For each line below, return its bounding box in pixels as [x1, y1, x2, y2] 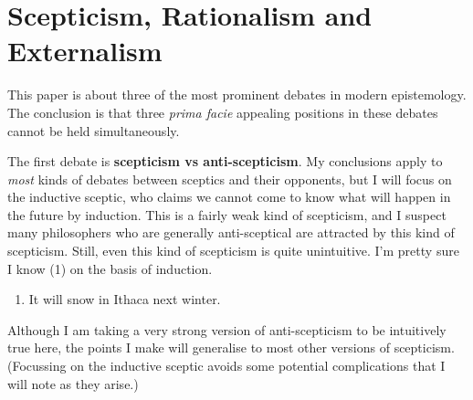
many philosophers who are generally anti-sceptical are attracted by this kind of [7, 223, 455, 242]
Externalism [7, 32, 163, 69]
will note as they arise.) [7, 374, 139, 393]
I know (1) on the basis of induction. [7, 258, 213, 278]
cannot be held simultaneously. [7, 121, 180, 140]
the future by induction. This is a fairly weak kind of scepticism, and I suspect [7, 205, 447, 224]
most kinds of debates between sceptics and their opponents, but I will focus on [7, 169, 452, 188]
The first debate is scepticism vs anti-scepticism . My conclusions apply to [7, 152, 443, 171]
